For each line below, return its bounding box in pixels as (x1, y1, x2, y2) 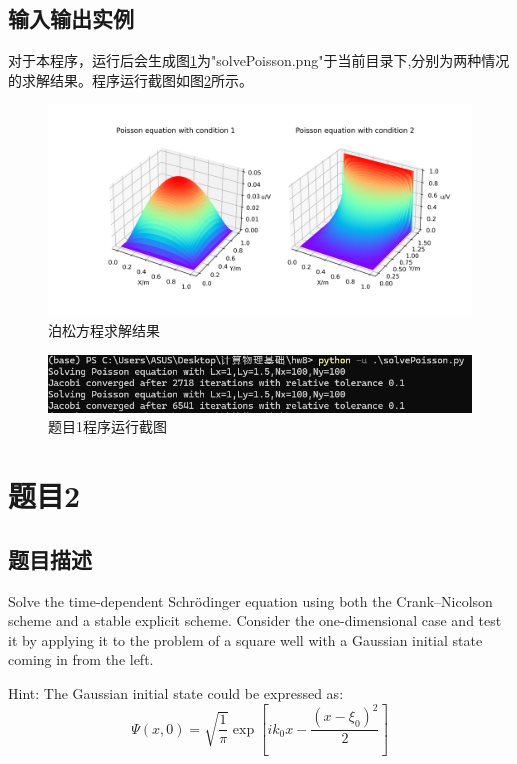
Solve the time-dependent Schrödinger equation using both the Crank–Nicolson (8, 590, 493, 611)
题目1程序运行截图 (48, 416, 167, 437)
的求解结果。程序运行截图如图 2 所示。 (8, 69, 253, 90)
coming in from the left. (8, 649, 154, 670)
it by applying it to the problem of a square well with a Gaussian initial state (8, 629, 483, 650)
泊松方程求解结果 (48, 319, 160, 340)
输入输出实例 (8, 3, 134, 34)
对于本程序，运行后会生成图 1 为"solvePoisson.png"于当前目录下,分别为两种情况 (8, 50, 510, 71)
